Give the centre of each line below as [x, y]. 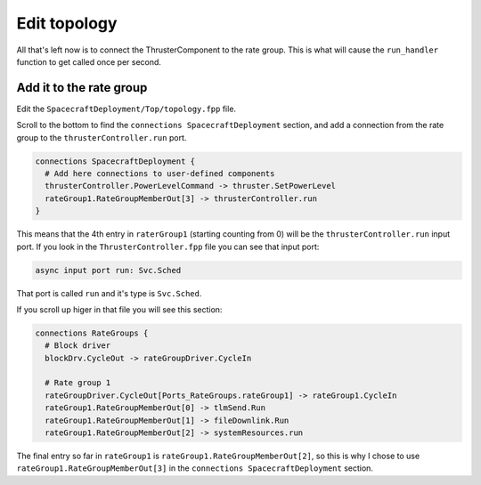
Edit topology [67, 23]
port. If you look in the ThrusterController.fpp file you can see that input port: [168, 247]
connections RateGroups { [92, 333]
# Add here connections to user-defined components [160, 174]
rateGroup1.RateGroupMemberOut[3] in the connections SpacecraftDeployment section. [195, 468]
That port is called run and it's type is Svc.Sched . [109, 293]
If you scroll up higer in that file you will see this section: [119, 309]
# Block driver [78, 346]
